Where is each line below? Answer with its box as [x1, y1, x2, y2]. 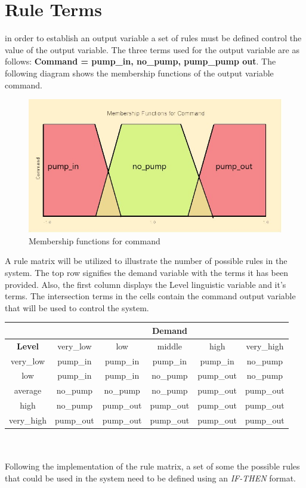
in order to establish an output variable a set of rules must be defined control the [5, 32, 302, 44]
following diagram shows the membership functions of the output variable [5, 66, 274, 79]
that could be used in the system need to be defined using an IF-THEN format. [5, 471, 296, 484]
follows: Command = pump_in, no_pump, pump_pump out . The [5, 55, 276, 67]
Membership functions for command [29, 234, 160, 247]
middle [157, 339, 183, 352]
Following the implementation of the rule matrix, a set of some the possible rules [5, 460, 300, 472]
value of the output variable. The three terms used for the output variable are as [5, 43, 299, 56]
